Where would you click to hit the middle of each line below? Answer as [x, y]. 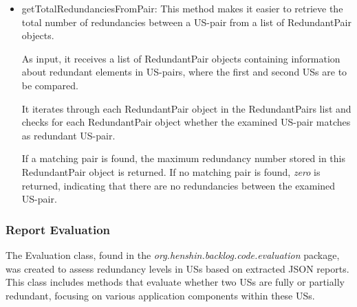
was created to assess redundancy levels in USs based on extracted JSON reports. [177, 268]
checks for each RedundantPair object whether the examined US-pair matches [186, 122]
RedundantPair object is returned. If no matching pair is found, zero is [171, 171]
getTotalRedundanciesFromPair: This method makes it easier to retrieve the [182, 8]
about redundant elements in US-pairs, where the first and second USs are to [184, 72]
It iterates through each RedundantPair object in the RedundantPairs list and [186, 108]
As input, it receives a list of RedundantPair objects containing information [181, 58]
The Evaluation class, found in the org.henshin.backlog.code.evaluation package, [173, 254]
